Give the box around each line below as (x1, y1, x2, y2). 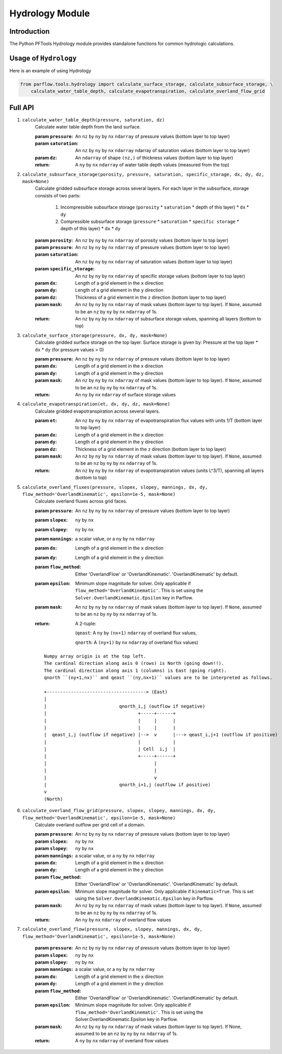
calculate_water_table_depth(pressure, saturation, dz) (22, 117, 165, 122)
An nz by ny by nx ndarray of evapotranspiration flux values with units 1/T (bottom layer (75, 417, 263, 423)
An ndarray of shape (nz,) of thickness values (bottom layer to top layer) (75, 155, 234, 161)
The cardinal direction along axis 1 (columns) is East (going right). (44, 667, 227, 673)
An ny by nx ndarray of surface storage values (75, 391, 176, 397)
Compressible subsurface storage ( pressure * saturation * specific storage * (60, 218, 239, 224)
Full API (9, 103, 34, 112)
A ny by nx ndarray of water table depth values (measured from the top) (75, 162, 229, 168)
